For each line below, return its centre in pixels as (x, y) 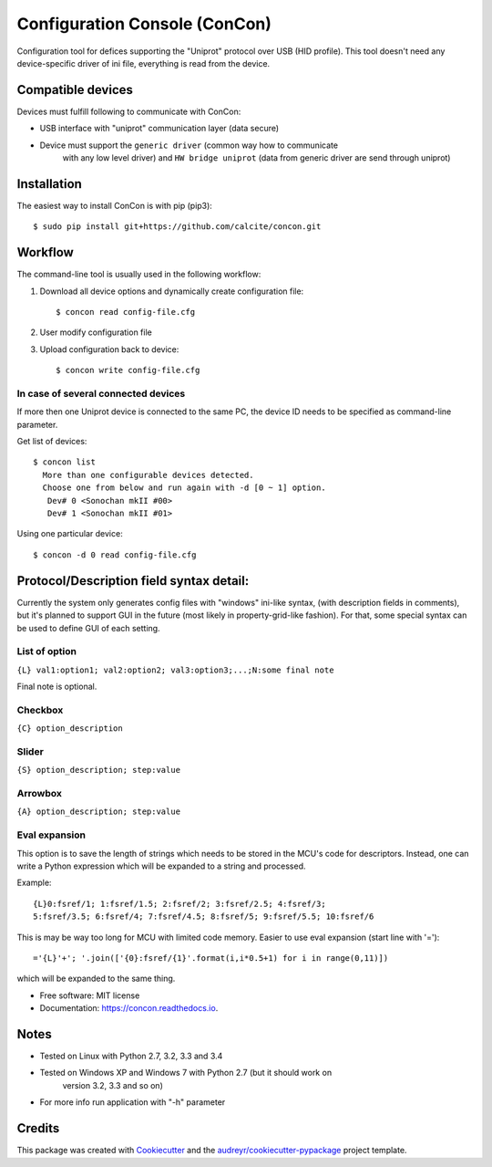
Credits (38, 1128)
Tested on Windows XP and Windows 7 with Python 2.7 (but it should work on (186, 1073)
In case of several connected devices (101, 393)
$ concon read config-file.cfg (126, 312)
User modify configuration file (96, 332)
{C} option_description (70, 729)
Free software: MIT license (90, 995)
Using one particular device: (70, 534)
